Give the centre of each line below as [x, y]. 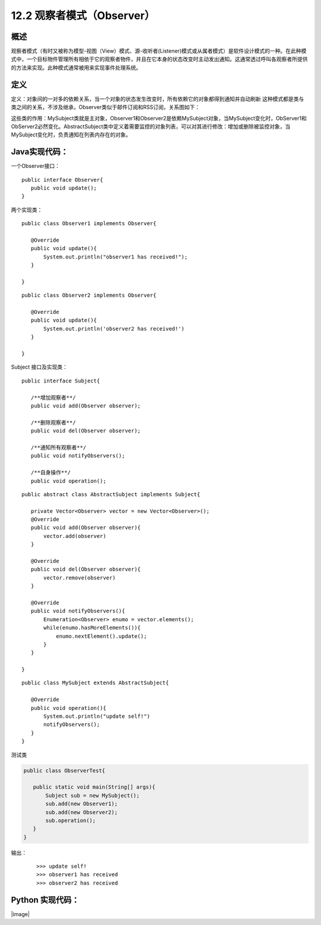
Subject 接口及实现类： [39, 367]
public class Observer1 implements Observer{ [89, 224]
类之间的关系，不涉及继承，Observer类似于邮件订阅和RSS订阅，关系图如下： [106, 107]
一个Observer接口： [36, 166]
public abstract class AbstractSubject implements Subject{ [111, 494]
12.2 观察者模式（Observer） [83, 15]
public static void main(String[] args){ [94, 787]
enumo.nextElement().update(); [101, 636]
